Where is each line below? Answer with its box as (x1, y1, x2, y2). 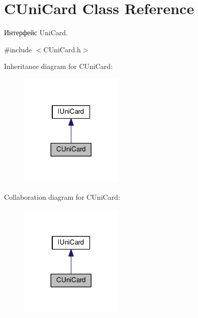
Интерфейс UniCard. (4, 27, 68, 38)
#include (4, 44, 32, 54)
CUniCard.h (43, 44, 81, 54)
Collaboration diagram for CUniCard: (4, 192, 120, 202)
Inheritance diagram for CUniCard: (4, 61, 113, 71)
